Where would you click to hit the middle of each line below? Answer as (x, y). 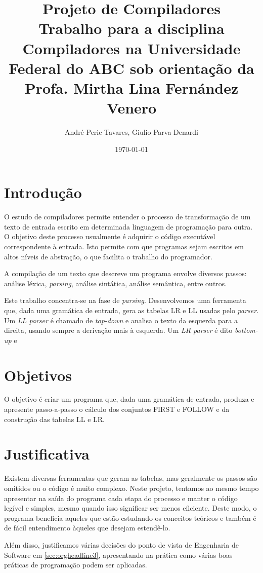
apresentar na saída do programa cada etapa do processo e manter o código (121, 498)
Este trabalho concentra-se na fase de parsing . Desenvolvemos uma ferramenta (125, 300)
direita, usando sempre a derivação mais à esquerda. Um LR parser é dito (118, 330)
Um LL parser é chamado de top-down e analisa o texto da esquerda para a (121, 320)
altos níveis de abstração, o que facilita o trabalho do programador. (108, 256)
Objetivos (38, 375)
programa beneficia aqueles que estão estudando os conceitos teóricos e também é (130, 518)
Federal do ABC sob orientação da (131, 68)
